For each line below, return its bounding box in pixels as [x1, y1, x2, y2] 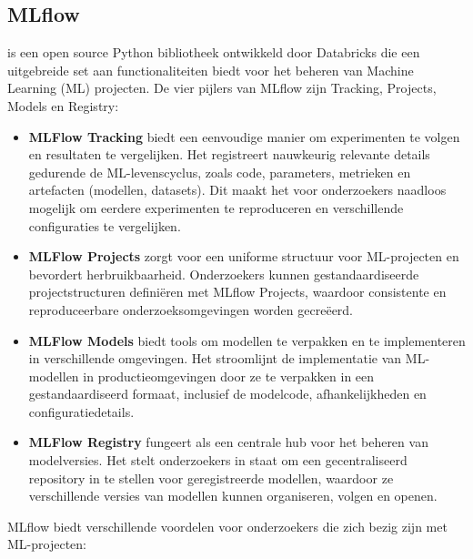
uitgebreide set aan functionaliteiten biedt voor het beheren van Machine [7, 60, 414, 79]
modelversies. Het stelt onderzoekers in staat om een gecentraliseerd [28, 451, 408, 470]
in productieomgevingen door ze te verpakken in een [83, 366, 375, 385]
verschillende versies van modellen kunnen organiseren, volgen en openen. [28, 486, 438, 505]
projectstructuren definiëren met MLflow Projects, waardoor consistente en [28, 282, 447, 301]
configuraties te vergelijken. [28, 216, 181, 235]
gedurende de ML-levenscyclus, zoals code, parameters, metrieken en [28, 162, 411, 181]
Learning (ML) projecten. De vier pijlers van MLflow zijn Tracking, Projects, [7, 78, 437, 97]
